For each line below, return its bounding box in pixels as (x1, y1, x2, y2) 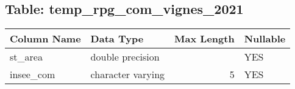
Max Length (174, 31, 235, 46)
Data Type (90, 31, 144, 46)
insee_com (10, 67, 55, 82)
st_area (10, 50, 43, 64)
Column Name (10, 31, 81, 46)
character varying (90, 67, 165, 82)
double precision (90, 50, 160, 64)
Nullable (244, 31, 286, 46)
